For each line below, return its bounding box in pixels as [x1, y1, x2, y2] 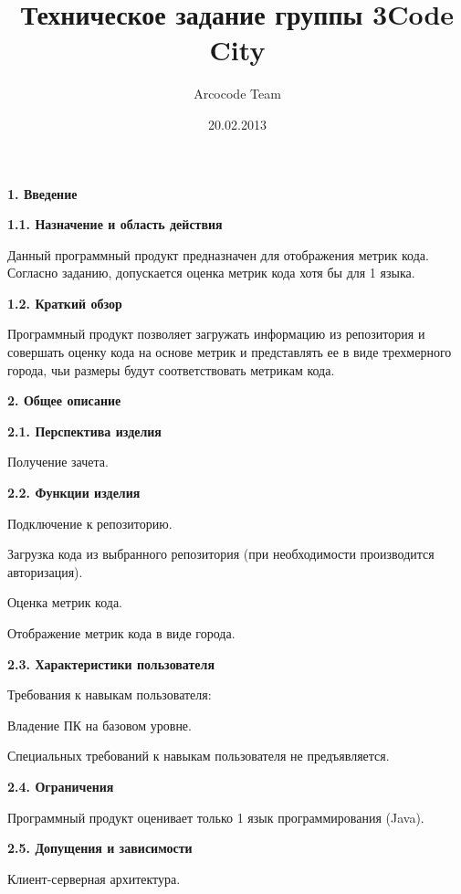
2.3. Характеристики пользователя [7, 654, 215, 673]
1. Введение [7, 184, 78, 203]
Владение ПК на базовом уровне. [7, 715, 192, 734]
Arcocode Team [194, 84, 281, 103]
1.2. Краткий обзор [7, 293, 122, 312]
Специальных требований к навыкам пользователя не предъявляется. [7, 746, 390, 765]
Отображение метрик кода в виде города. [7, 624, 236, 642]
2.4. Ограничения [7, 776, 114, 795]
